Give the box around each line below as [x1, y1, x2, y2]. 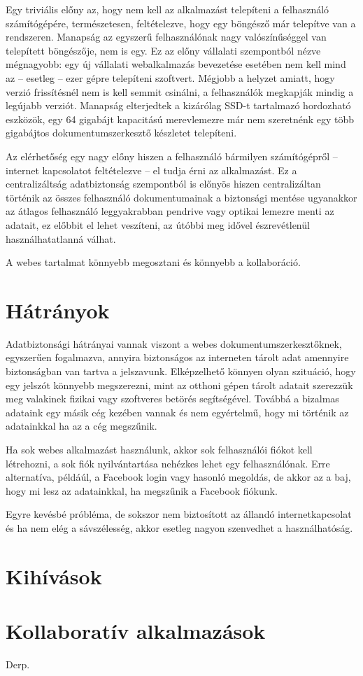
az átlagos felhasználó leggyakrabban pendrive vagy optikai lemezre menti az [6, 204, 334, 218]
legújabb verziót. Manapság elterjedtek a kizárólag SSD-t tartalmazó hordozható [6, 98, 351, 113]
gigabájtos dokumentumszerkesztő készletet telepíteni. [6, 125, 237, 140]
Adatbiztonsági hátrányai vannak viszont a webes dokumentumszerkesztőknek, [6, 336, 342, 351]
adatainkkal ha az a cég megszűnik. [6, 418, 157, 433]
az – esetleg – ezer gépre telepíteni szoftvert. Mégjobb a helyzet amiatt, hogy [6, 70, 335, 85]
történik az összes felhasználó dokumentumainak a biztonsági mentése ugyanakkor [6, 190, 357, 204]
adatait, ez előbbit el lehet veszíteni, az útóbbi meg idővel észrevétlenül [6, 217, 310, 232]
